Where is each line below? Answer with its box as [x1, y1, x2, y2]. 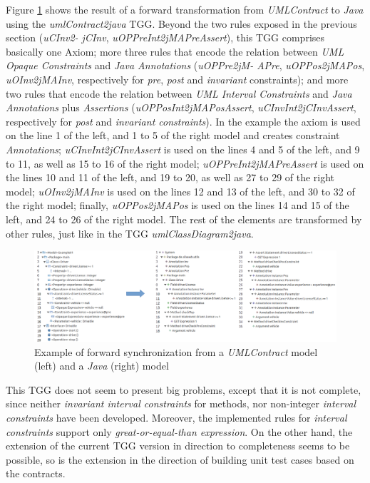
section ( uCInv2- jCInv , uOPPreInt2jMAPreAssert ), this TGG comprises [6, 30, 325, 45]
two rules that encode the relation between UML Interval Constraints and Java [6, 86, 352, 101]
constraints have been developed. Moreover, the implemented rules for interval [6, 410, 347, 424]
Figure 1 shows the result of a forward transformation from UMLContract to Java [6, 2, 364, 16]
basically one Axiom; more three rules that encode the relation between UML [6, 44, 344, 59]
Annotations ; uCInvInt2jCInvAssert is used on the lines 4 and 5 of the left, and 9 [6, 141, 360, 156]
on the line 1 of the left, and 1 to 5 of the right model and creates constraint [6, 128, 340, 143]
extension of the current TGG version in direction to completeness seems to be [6, 438, 350, 453]
